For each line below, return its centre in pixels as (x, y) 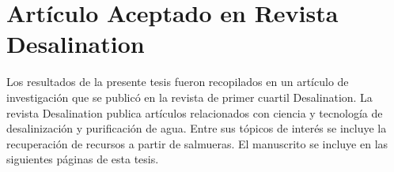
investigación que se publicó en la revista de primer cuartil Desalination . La (189, 97)
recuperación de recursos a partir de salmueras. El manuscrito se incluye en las (197, 143)
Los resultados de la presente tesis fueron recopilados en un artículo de (178, 82)
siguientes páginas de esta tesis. (83, 159)
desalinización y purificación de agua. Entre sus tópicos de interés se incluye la (197, 128)
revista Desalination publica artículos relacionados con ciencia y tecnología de (195, 112)
